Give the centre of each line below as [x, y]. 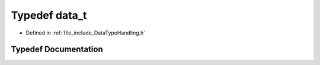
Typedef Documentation [57, 49]
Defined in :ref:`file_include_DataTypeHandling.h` [86, 33]
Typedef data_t [49, 15]
